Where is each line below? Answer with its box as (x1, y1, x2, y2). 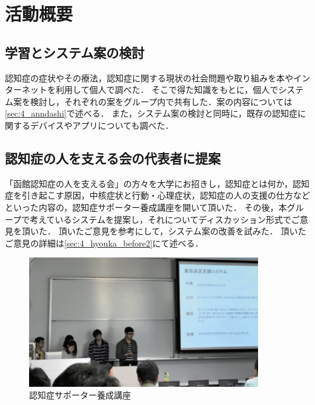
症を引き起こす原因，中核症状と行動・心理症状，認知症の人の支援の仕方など (5, 189, 310, 202)
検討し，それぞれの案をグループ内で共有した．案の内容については (30, 95, 293, 107)
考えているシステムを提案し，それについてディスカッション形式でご (30, 213, 300, 225)
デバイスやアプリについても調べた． (30, 118, 174, 131)
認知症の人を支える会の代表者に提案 (5, 148, 221, 167)
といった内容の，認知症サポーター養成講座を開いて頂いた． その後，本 (5, 200, 287, 213)
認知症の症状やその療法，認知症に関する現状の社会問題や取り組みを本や (5, 71, 293, 84)
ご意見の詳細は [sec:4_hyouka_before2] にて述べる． (5, 236, 204, 249)
